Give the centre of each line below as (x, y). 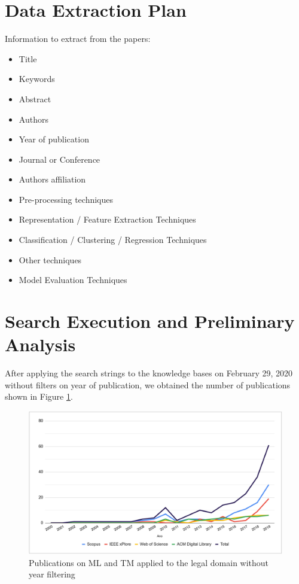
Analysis (40, 344)
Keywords (37, 79)
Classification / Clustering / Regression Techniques (113, 240)
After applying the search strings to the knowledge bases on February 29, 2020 (149, 373)
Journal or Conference (60, 159)
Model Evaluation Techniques (73, 280)
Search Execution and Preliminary (150, 321)
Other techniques (50, 259)
